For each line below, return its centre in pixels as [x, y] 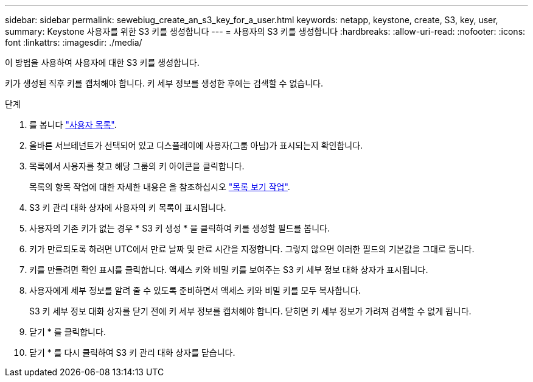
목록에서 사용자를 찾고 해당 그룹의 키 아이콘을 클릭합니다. [137, 166]
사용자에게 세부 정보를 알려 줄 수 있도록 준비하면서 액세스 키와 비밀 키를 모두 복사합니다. [195, 290]
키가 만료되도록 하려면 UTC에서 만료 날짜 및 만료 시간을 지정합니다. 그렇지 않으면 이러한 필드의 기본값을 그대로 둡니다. [252, 249]
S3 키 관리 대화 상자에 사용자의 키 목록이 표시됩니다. [128, 207]
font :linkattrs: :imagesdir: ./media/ [74, 42]
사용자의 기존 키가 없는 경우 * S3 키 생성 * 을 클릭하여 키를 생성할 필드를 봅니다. [180, 228]
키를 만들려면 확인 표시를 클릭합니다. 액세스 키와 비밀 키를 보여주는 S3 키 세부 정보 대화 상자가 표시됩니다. [229, 270]
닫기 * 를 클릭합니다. [68, 332]
